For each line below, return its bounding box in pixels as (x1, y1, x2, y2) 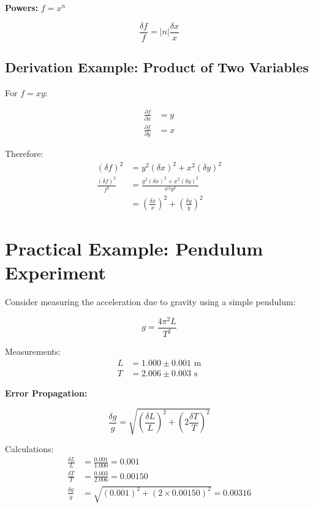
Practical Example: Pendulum (5, 236, 263, 261)
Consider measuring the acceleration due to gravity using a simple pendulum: (5, 295, 296, 308)
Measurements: (5, 345, 61, 358)
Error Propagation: (5, 386, 88, 399)
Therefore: (5, 147, 43, 160)
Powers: (5, 1, 39, 13)
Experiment (5, 260, 107, 285)
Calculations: (5, 442, 54, 455)
